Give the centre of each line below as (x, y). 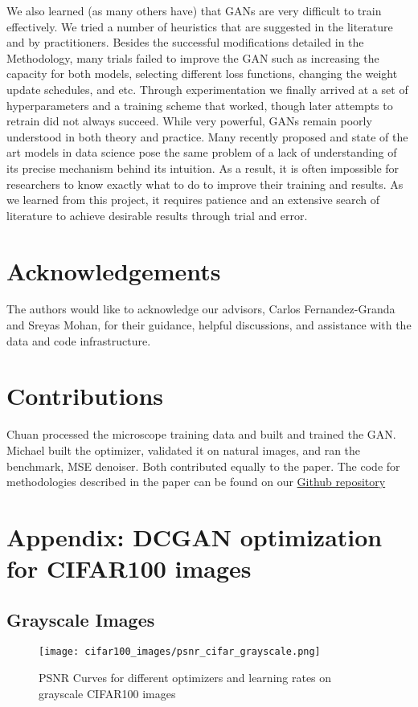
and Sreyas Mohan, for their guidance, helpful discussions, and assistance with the (209, 325)
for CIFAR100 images (129, 568)
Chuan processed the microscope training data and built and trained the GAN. (201, 434)
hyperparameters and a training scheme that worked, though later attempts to (200, 105)
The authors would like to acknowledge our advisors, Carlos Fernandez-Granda (201, 309)
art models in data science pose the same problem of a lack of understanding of (202, 152)
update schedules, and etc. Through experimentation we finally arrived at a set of (207, 89)
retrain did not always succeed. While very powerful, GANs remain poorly (189, 121)
